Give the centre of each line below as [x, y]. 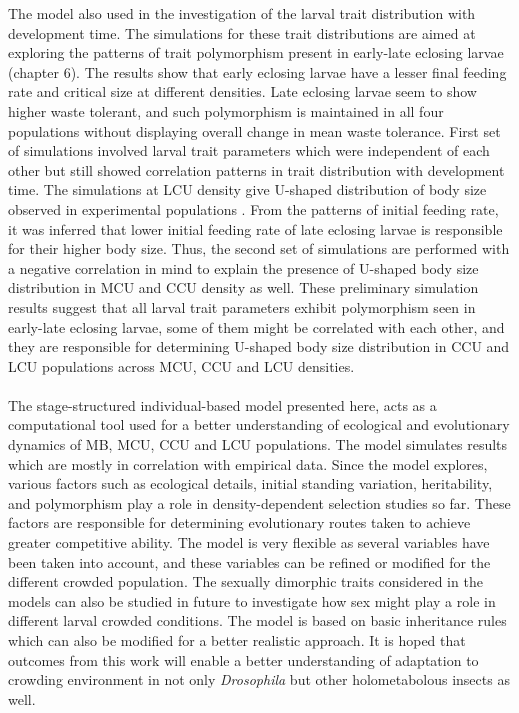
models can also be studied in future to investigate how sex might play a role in [252, 600]
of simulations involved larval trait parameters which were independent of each [249, 150]
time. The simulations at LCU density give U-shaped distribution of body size [247, 189]
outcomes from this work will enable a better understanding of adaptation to [243, 659]
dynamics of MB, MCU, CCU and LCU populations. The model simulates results [258, 444]
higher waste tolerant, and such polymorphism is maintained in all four [226, 110]
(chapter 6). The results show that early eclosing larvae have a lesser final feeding [257, 71]
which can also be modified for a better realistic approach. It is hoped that [237, 640]
